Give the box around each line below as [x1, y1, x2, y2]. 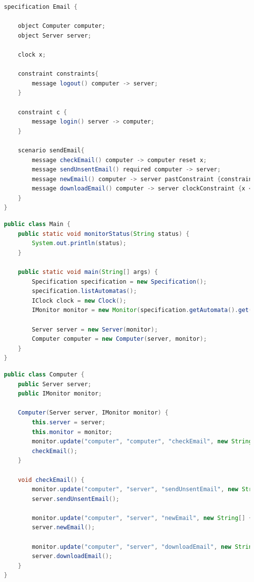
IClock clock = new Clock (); [32, 297, 127, 304]
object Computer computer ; [18, 22, 106, 30]
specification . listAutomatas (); [32, 288, 137, 295]
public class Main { [4, 221, 71, 228]
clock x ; [18, 51, 46, 58]
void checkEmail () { [18, 476, 85, 483]
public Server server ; [18, 380, 91, 388]
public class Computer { [4, 371, 85, 378]
